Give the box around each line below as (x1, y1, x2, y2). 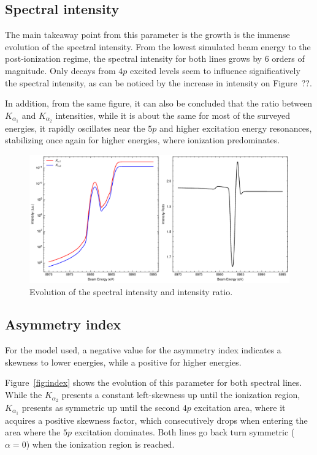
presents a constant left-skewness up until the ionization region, (61, 388, 300, 401)
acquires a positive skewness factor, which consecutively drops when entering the (5, 413, 308, 426)
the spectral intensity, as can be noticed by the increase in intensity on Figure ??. (5, 76, 312, 89)
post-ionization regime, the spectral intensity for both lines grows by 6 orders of (5, 52, 305, 65)
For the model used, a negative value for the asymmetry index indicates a (5, 344, 281, 356)
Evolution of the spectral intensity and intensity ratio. (29, 285, 233, 298)
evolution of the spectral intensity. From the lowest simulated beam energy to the (5, 40, 311, 53)
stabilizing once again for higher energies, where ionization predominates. (5, 133, 280, 146)
